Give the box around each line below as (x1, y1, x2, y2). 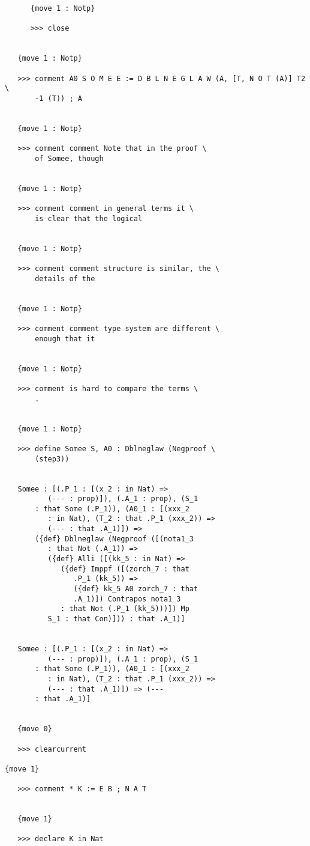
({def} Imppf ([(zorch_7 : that (61, 564, 189, 573)
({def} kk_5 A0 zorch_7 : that (73, 585, 198, 594)
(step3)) (35, 454, 70, 463)
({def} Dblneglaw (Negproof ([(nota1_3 (35, 534, 194, 543)
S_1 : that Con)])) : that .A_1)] (47, 615, 185, 624)
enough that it (35, 334, 95, 343)
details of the (35, 274, 95, 283)
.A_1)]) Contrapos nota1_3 (73, 594, 181, 603)
